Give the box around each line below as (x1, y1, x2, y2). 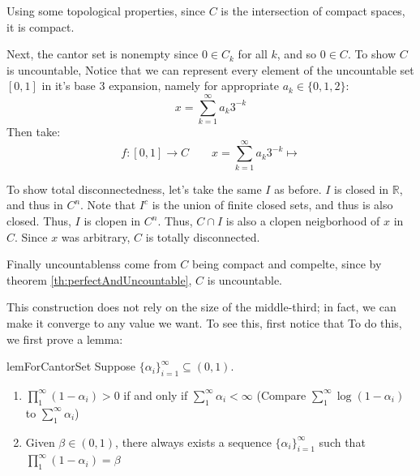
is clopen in (84, 212, 141, 229)
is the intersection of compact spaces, (221, 2, 405, 19)
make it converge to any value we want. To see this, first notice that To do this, (6, 314, 402, 331)
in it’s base (41, 77, 96, 94)
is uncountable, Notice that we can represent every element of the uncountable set (6, 61, 414, 78)
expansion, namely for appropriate (109, 77, 279, 94)
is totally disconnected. (145, 228, 260, 245)
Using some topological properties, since (6, 2, 205, 19)
